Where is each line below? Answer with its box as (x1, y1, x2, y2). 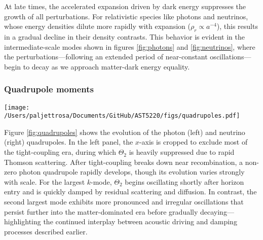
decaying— (200, 206, 234, 217)
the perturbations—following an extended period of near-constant (4, 51, 208, 62)
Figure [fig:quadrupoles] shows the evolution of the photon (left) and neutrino (4, 126, 245, 137)
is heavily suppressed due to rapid (129, 147, 235, 157)
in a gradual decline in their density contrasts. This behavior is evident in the (4, 31, 245, 42)
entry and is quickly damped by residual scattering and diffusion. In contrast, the (4, 186, 257, 197)
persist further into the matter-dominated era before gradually (4, 206, 198, 217)
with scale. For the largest (4, 176, 85, 187)
